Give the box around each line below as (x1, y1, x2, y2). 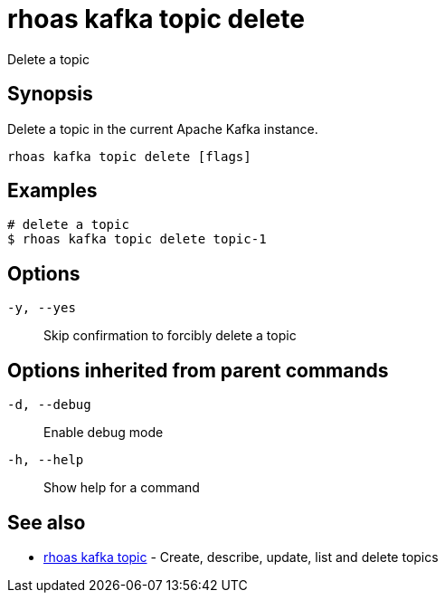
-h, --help (7, 452, 84, 468)
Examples (7, 179, 98, 203)
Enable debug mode (43, 424, 164, 441)
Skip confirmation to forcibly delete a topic (43, 328, 297, 344)
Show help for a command (43, 480, 200, 496)
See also (7, 510, 86, 534)
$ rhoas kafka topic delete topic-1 (7, 232, 267, 247)
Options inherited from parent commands (7, 358, 389, 382)
